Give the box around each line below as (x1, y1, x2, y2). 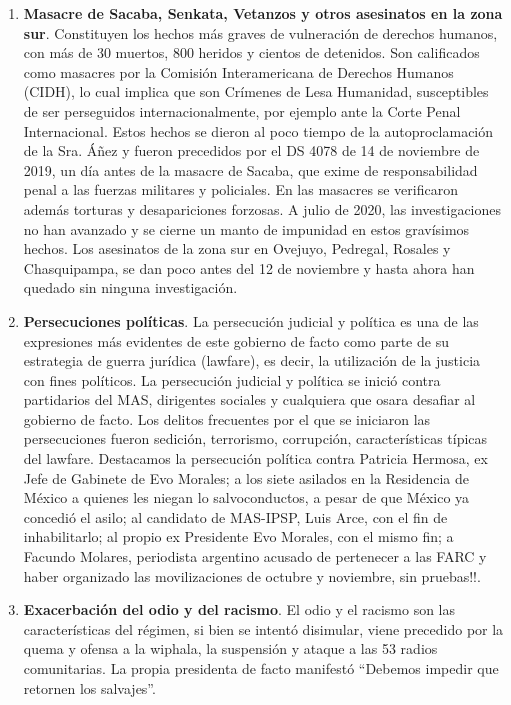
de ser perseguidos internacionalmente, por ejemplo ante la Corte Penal (23, 100, 461, 121)
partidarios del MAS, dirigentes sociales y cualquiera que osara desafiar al (23, 389, 476, 410)
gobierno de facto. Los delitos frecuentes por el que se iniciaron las (23, 408, 431, 429)
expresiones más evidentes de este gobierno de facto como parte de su (23, 330, 449, 351)
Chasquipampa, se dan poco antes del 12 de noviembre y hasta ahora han (23, 257, 475, 278)
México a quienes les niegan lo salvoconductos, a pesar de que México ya (23, 487, 470, 508)
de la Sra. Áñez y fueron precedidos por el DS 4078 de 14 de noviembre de (23, 140, 480, 161)
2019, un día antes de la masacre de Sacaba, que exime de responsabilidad (23, 159, 478, 180)
